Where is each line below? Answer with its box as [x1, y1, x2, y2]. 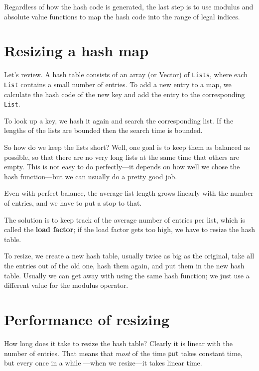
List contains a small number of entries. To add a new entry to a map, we [4, 79, 232, 89]
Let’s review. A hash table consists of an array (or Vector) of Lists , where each [4, 69, 248, 80]
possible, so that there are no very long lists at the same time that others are [4, 151, 240, 162]
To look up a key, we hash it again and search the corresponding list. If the [4, 115, 234, 125]
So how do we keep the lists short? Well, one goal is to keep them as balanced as [4, 142, 250, 152]
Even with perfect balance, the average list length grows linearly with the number [4, 188, 254, 198]
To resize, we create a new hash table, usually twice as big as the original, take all [4, 250, 255, 261]
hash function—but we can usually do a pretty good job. [4, 171, 177, 181]
